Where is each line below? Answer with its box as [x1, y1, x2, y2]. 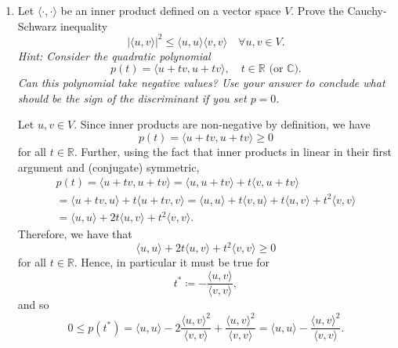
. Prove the [291, 2, 344, 18]
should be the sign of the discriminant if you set [17, 89, 247, 106]
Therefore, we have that [17, 226, 132, 242]
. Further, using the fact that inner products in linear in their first [74, 143, 393, 160]
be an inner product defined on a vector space [60, 2, 281, 18]
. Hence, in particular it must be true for [74, 254, 270, 270]
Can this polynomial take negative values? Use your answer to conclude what [17, 74, 385, 91]
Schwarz [17, 17, 57, 34]
